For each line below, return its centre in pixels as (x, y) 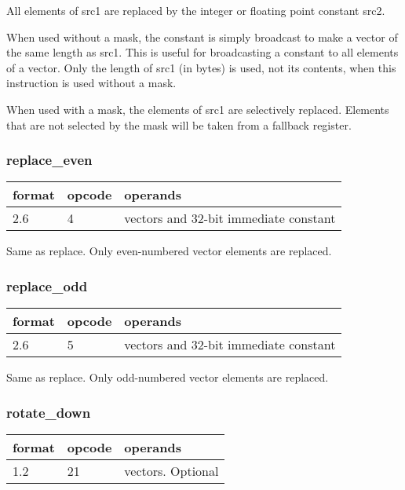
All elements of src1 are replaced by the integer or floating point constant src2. (196, 10)
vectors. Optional (171, 471)
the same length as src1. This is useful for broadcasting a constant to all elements (202, 52)
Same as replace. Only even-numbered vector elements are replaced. (169, 251)
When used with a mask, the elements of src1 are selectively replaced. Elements (198, 109)
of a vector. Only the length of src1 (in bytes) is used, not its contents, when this (201, 67)
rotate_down (49, 412)
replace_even (49, 160)
